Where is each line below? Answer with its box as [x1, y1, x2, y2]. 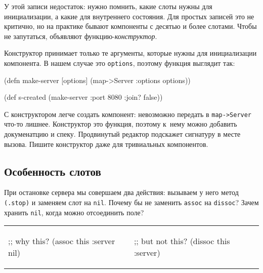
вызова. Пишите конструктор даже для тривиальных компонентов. [4, 138, 208, 149]
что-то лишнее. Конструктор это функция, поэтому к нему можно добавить [4, 119, 237, 129]
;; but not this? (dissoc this [134, 235, 230, 247]
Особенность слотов [4, 163, 101, 179]
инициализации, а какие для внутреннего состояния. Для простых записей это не [4, 11, 254, 21]
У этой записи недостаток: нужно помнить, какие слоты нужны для [4, 1, 212, 11]
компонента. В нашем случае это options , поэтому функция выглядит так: [4, 57, 235, 68]
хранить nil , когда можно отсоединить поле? [4, 207, 144, 217]
